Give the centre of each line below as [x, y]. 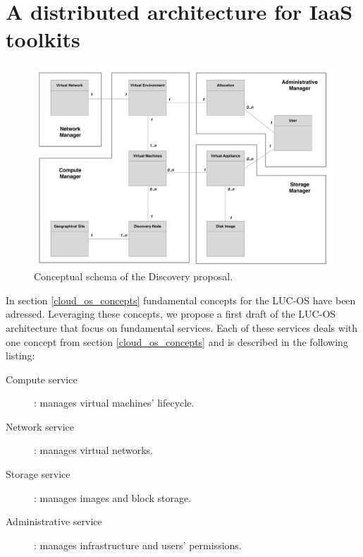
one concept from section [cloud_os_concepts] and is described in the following [177, 341]
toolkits [43, 39]
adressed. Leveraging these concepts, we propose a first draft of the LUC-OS [171, 314]
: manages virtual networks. [94, 450]
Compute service [42, 379]
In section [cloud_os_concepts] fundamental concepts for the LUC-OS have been [181, 300]
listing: [20, 355]
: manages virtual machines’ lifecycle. [114, 403]
